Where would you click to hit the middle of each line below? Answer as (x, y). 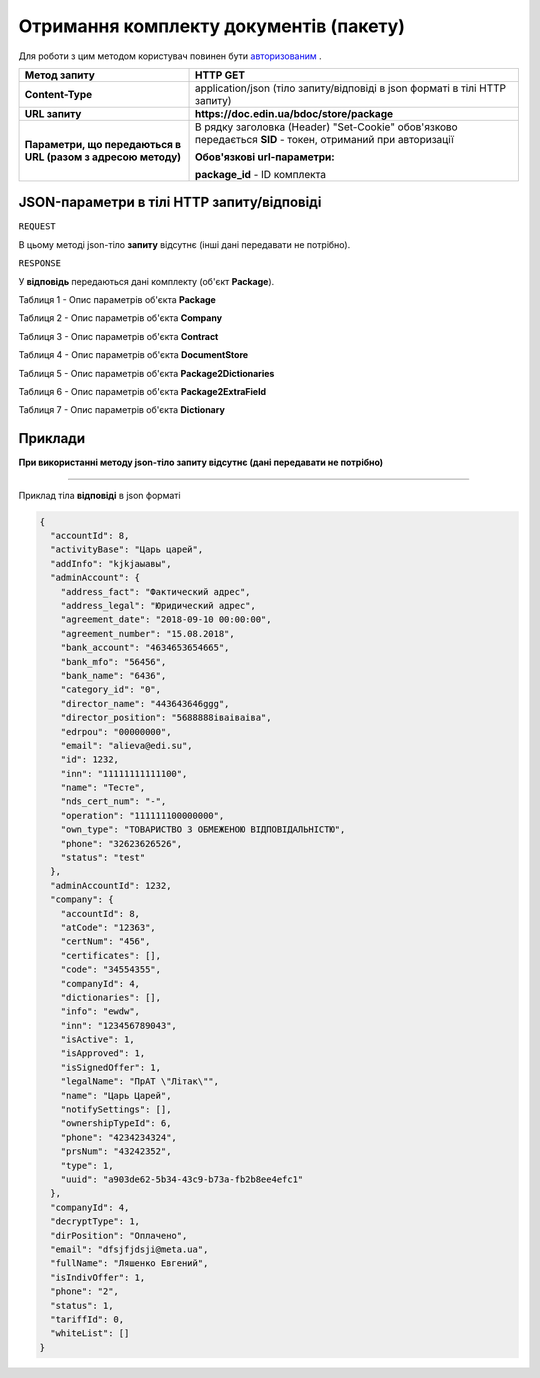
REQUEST (37, 226)
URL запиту (53, 113)
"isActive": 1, (97, 1039)
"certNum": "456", (105, 941)
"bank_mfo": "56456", (113, 661)
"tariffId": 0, (87, 1319)
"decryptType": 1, (95, 1221)
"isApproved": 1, (103, 1053)
